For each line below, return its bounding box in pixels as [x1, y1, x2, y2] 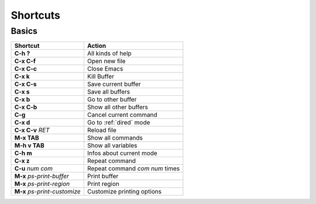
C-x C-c [14, 65, 37, 73]
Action [87, 42, 107, 50]
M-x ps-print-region [14, 180, 70, 188]
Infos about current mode [87, 149, 157, 157]
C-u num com [14, 164, 53, 172]
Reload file [87, 126, 117, 134]
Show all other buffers [87, 103, 149, 111]
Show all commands [87, 134, 143, 142]
